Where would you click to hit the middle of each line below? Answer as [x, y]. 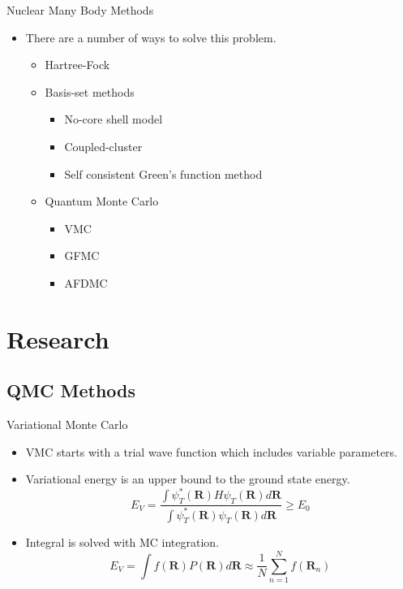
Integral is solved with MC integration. [122, 542]
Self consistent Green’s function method [163, 173]
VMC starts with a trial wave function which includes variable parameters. [212, 451]
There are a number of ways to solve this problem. [151, 37]
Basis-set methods [90, 91]
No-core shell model [114, 119]
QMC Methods [71, 390]
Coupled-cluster [103, 146]
